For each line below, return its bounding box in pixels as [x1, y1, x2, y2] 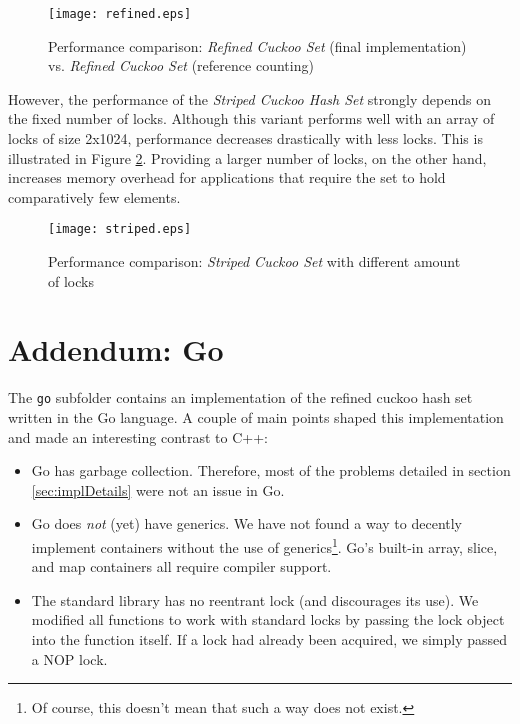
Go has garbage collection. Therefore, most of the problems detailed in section [31, 460, 511, 481]
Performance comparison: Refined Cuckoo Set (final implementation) [48, 35, 467, 56]
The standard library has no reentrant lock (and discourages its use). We [31, 589, 479, 610]
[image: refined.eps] [48, 7, 192, 21]
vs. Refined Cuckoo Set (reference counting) [48, 55, 314, 76]
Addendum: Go [8, 329, 224, 370]
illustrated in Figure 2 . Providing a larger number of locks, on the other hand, [8, 147, 487, 168]
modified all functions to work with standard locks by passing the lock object [31, 609, 505, 630]
